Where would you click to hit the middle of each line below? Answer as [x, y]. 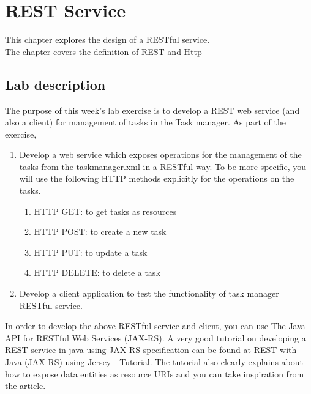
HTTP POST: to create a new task [100, 232]
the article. [25, 386]
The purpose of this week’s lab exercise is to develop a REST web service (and [152, 110]
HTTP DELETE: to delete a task [97, 273]
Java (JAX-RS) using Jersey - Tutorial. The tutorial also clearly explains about [154, 362]
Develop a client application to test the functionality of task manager [149, 293]
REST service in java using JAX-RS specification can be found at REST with [151, 350]
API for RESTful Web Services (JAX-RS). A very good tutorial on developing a [155, 337]
